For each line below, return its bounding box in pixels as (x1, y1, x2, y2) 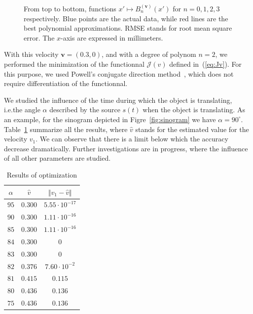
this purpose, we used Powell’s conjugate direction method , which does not (4, 68, 234, 79)
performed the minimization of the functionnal (4, 58, 145, 69)
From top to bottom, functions (24, 3, 116, 13)
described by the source (49, 104, 120, 115)
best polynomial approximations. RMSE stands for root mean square (24, 23, 232, 33)
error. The (24, 32, 55, 43)
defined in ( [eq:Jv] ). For (169, 58, 242, 69)
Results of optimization (6, 169, 77, 179)
